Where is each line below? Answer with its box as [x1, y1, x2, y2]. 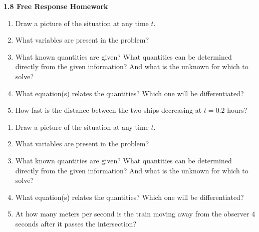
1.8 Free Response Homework [4, 1, 108, 11]
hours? [227, 105, 247, 115]
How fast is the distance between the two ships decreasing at [15, 105, 202, 115]
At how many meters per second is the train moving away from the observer [15, 208, 249, 219]
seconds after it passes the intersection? [15, 218, 137, 228]
